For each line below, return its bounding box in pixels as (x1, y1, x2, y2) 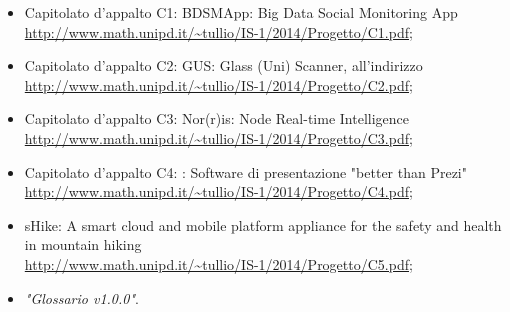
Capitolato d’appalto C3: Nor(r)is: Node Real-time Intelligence (24, 108, 409, 129)
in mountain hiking (24, 234, 142, 255)
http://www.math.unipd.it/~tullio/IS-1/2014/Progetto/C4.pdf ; (24, 181, 413, 202)
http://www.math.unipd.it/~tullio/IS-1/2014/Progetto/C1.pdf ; (24, 21, 413, 42)
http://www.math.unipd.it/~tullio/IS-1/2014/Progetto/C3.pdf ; (24, 127, 413, 148)
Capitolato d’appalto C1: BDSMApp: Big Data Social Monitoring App (24, 2, 458, 22)
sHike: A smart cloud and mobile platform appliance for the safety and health (24, 214, 502, 235)
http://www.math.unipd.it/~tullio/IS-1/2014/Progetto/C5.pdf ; (24, 253, 413, 274)
